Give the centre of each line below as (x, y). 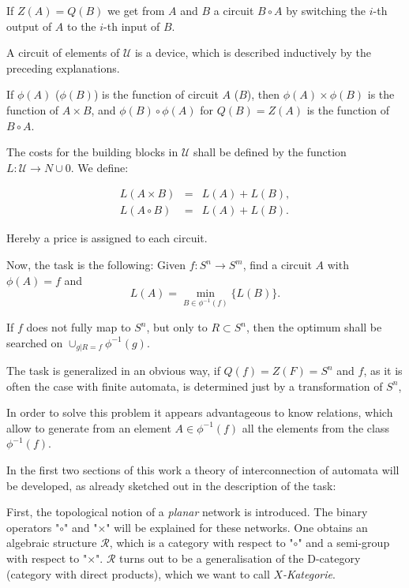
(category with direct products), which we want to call (138, 573)
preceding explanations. (63, 67)
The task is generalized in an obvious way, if (113, 371)
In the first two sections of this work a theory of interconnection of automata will (203, 470)
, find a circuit (277, 264)
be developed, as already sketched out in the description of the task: (171, 485)
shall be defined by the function (270, 152)
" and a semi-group (344, 543)
